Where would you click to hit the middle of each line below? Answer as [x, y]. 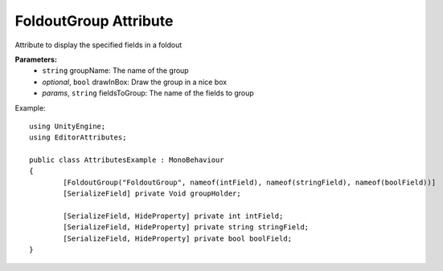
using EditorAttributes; [78, 138]
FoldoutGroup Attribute [94, 21]
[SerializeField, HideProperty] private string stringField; [186, 227]
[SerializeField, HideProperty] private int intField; [173, 216]
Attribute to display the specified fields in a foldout [98, 45]
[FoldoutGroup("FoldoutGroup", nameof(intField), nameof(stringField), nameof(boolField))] [250, 182]
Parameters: [36, 59]
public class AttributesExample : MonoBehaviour [127, 160]
